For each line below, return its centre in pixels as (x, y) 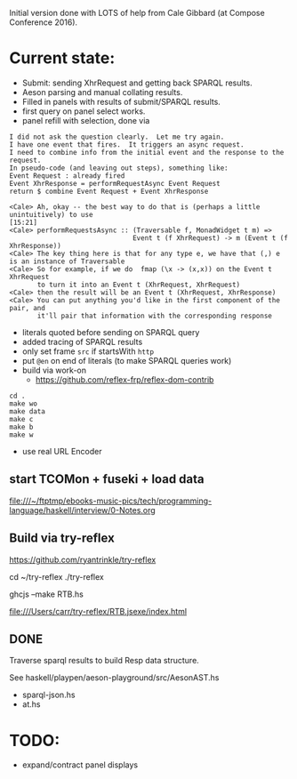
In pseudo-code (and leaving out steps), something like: (119, 168)
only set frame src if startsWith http (88, 351)
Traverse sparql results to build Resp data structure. (104, 661)
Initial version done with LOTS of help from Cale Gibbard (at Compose (137, 13)
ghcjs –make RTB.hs (47, 594)
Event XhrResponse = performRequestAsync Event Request (115, 183)
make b (21, 427)
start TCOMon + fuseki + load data (107, 479)
